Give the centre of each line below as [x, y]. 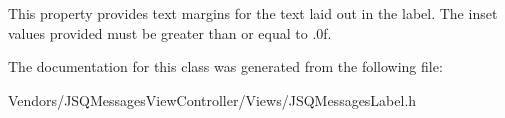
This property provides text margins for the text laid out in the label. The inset [253, 13]
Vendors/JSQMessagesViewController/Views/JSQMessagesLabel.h [212, 99]
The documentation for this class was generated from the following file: [225, 66]
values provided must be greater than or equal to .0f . [170, 32]
